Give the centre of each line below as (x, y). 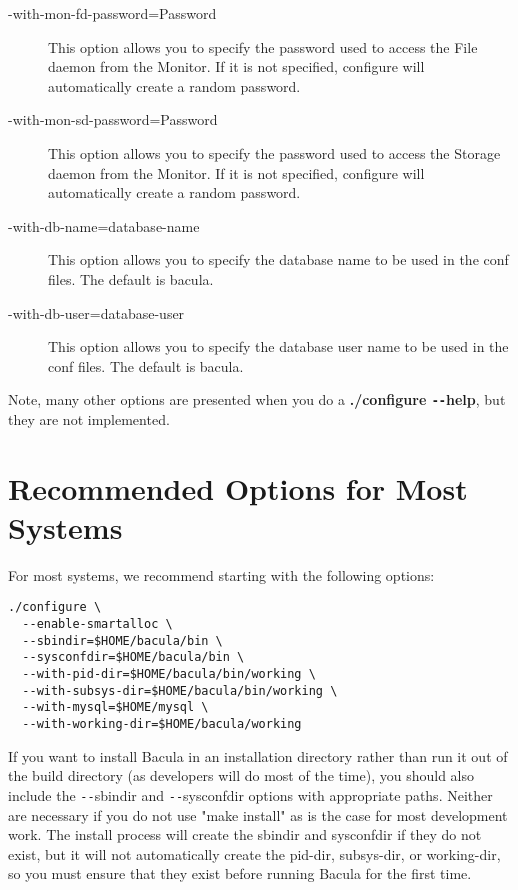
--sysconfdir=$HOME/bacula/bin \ (133, 657)
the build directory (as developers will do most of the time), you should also (241, 775)
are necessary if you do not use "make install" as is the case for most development (258, 814)
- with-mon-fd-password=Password (112, 13)
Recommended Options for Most (238, 487)
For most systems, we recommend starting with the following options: (221, 574)
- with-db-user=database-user (96, 312)
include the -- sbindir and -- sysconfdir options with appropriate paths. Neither (250, 794)
